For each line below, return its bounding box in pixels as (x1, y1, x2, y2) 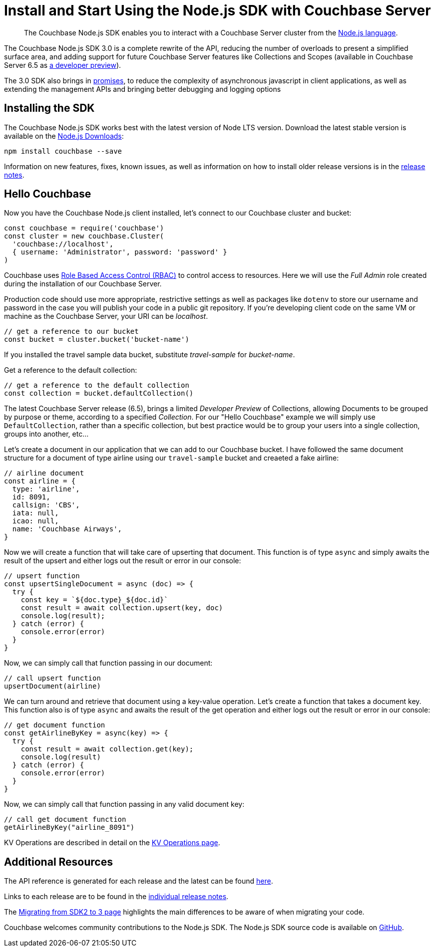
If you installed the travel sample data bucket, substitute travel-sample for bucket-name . (4, 350, 295, 359)
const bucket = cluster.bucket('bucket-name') (4, 335, 189, 344)
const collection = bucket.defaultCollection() (4, 389, 194, 398)
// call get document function (4, 815, 126, 824)
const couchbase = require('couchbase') (4, 224, 164, 233)
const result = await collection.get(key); (20, 745, 194, 753)
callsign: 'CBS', (12, 501, 80, 509)
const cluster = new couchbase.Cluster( (4, 232, 164, 240)
